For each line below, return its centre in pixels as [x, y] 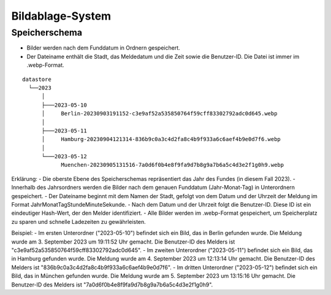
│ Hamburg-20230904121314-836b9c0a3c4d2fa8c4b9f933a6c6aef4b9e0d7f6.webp [161, 139]
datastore [37, 79]
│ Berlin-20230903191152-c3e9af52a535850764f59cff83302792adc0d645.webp [159, 114]
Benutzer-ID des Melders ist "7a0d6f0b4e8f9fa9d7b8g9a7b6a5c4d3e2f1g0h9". [112, 285]
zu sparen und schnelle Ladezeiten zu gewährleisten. [79, 221]
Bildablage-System [61, 16]
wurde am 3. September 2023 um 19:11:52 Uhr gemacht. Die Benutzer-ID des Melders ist [123, 242]
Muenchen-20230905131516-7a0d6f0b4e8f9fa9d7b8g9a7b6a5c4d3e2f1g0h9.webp [173, 165]
